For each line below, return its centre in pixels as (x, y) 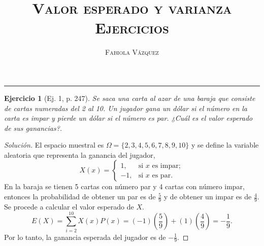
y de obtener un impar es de (208, 197)
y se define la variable (225, 145)
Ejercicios (132, 28)
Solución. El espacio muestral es (54, 145)
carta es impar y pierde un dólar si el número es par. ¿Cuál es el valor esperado (128, 118)
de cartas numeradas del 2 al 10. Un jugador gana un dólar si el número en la (126, 108)
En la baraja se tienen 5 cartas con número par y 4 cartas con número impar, (124, 186)
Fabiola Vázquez (132, 52)
